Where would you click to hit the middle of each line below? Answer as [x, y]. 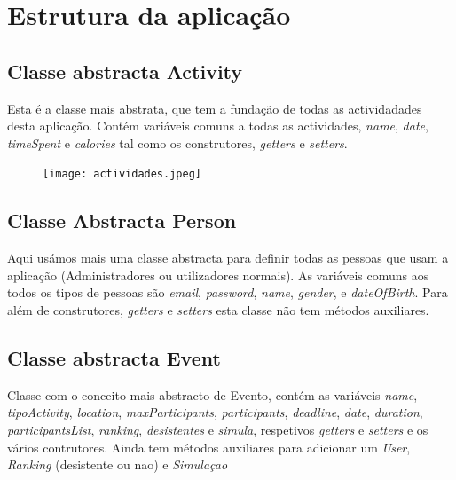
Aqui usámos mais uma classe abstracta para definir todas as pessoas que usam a [228, 258]
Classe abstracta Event [114, 357]
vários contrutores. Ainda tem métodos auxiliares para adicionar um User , [209, 447]
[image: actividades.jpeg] [122, 174]
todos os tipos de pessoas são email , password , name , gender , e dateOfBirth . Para [228, 292]
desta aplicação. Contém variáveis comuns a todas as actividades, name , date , [218, 126]
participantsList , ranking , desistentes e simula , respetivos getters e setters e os [218, 429]
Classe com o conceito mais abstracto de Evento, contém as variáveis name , [212, 394]
